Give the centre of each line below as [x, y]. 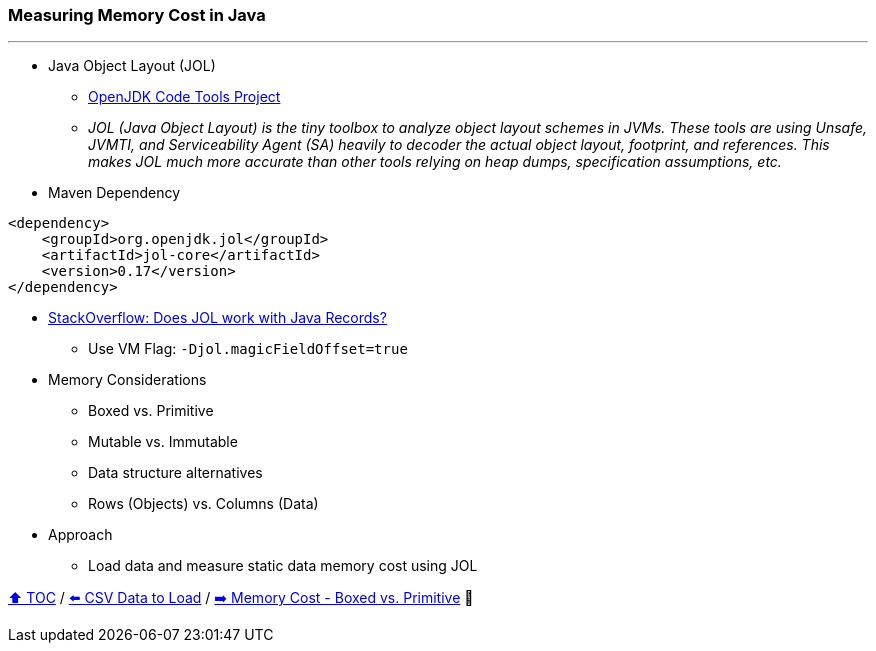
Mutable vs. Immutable [163, 442]
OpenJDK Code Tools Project [184, 97]
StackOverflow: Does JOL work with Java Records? [217, 318]
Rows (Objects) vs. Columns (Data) [203, 504]
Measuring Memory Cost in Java [137, 15]
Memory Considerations [127, 380]
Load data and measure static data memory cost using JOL [283, 566]
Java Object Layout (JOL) [132, 66]
